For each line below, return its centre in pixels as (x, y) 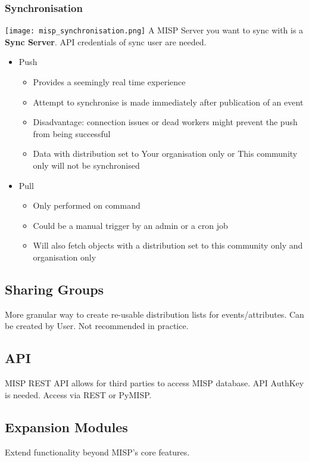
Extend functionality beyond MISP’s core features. (97, 452)
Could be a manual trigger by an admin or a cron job (130, 225)
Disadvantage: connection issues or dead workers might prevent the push (165, 122)
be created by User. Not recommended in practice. (97, 326)
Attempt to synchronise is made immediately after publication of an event (168, 102)
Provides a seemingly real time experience (109, 82)
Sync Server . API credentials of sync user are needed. (106, 41)
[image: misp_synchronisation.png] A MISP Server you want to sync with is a (154, 30)
